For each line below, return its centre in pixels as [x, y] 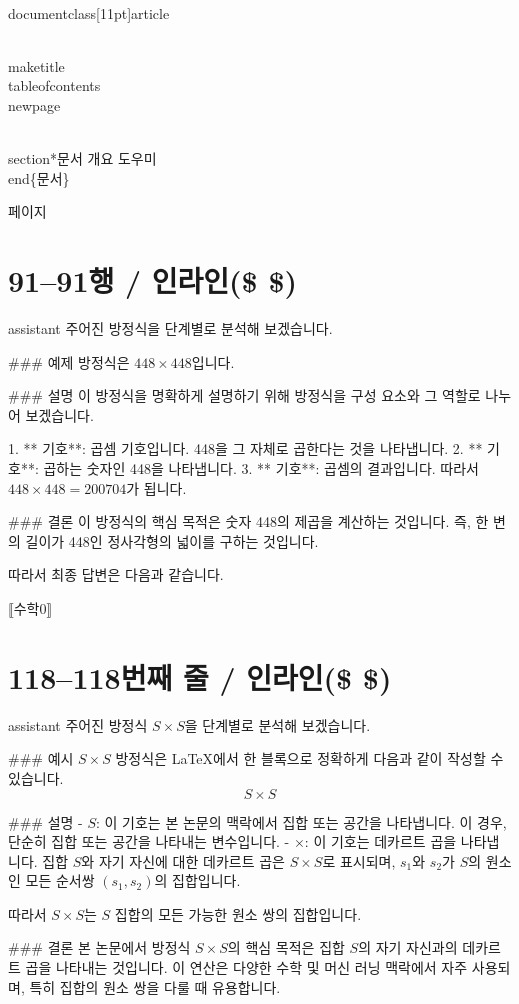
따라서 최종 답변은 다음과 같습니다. [116, 574]
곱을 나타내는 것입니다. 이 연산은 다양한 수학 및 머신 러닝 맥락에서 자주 [246, 967]
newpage [34, 104]
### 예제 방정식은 [69, 361]
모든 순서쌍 [60, 880]
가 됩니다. [156, 487]
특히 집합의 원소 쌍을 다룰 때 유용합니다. [155, 986]
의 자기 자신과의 [408, 947]
